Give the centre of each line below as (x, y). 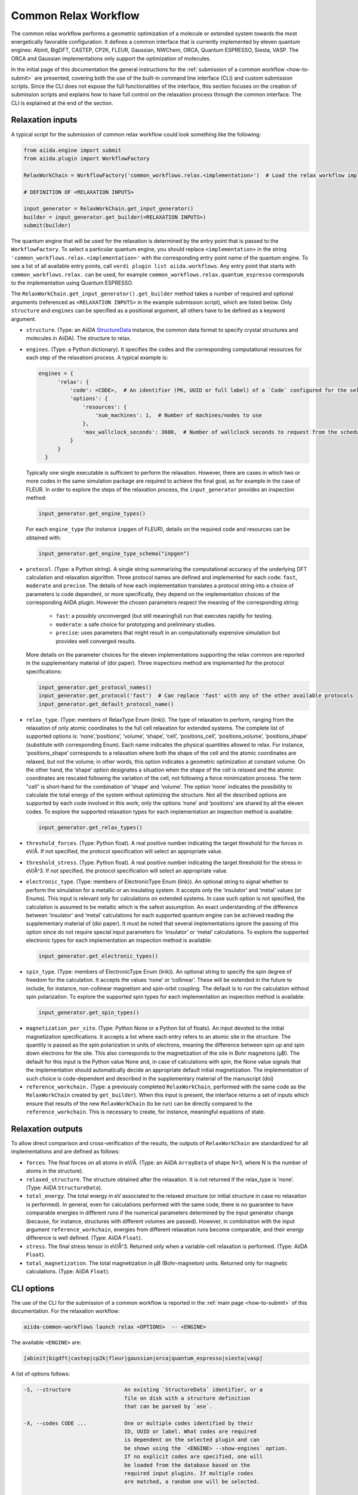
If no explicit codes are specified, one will (194, 1457)
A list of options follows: (41, 1374)
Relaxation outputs (47, 1129)
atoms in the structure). (55, 1171)
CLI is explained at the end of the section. (62, 103)
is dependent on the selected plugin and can (192, 1440)
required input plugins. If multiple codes (189, 1473)
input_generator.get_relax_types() (90, 827)
